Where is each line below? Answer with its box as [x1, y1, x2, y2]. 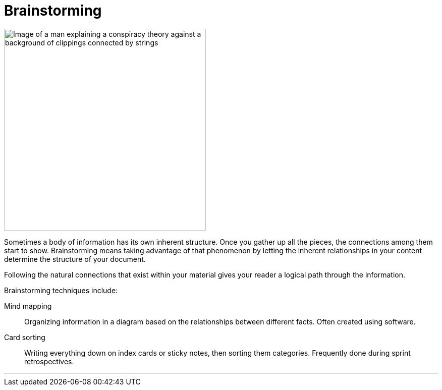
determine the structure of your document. [4, 254, 146, 263]
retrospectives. [24, 357, 74, 366]
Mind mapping [4, 301, 52, 310]
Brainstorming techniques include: [4, 286, 118, 295]
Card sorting [4, 332, 45, 342]
